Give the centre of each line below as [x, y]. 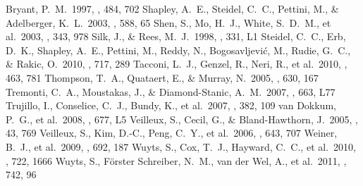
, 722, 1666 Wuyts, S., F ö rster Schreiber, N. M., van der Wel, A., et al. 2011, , [176, 160]
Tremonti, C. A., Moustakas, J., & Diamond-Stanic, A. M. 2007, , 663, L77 [171, 91]
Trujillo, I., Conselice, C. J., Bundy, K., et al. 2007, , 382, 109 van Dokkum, [171, 105]
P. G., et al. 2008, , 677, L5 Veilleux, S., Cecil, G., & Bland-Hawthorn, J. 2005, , [182, 119]
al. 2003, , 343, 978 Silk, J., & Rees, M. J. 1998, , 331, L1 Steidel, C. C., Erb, [176, 36]
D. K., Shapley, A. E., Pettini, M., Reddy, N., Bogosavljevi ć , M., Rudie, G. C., [178, 50]
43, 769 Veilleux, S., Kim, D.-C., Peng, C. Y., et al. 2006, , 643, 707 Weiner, [172, 133]
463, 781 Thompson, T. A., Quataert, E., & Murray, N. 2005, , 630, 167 [162, 77]
